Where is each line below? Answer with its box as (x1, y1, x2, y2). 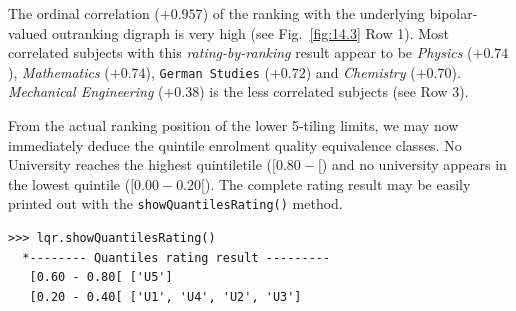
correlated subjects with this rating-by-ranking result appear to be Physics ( (8, 42, 473, 63)
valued (8, 22, 48, 43)
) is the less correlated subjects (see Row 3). (199, 81, 469, 102)
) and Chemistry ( (305, 61, 416, 82)
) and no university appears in (321, 154, 507, 175)
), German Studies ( (145, 61, 270, 82)
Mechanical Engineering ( (8, 81, 164, 102)
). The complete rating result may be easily (204, 173, 471, 194)
